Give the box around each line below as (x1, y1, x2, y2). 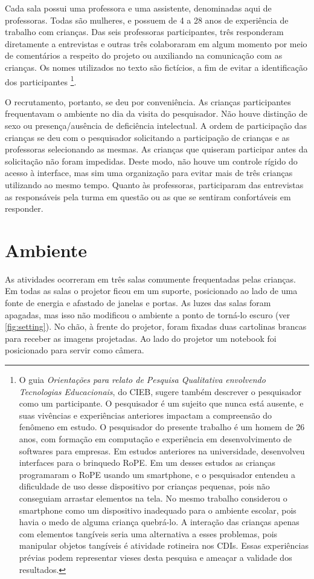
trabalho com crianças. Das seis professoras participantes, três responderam (5, 25, 284, 38)
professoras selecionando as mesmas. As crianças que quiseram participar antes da (5, 143, 308, 155)
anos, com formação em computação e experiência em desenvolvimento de (19, 433, 292, 445)
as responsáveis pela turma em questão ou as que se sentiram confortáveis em (5, 190, 291, 203)
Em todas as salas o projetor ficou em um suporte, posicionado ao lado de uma (5, 284, 298, 297)
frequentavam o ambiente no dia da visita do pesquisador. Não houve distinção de (5, 107, 307, 120)
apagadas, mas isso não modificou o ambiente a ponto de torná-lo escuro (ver (5, 308, 290, 321)
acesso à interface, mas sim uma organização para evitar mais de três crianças (5, 166, 293, 179)
